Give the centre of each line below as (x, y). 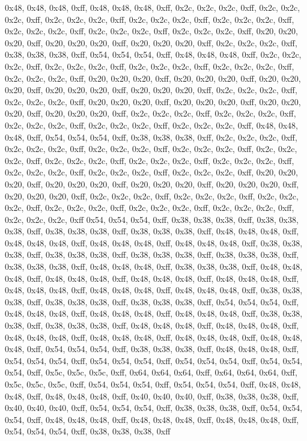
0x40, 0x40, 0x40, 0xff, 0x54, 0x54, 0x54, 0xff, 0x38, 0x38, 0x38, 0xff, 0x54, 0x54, (154, 408)
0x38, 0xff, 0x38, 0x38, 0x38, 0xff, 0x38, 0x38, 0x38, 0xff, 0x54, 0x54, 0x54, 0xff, (152, 301)
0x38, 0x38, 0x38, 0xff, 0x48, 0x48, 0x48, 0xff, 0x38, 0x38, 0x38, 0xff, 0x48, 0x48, (154, 266)
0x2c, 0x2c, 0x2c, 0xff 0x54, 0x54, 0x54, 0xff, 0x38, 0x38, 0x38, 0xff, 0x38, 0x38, (152, 219)
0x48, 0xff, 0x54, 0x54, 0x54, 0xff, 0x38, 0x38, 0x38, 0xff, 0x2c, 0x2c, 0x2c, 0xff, (151, 137)
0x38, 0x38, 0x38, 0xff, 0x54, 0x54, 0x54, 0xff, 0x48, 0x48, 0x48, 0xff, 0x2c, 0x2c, (153, 54)
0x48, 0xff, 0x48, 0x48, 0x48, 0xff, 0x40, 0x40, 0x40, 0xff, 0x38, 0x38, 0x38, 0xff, (152, 396)
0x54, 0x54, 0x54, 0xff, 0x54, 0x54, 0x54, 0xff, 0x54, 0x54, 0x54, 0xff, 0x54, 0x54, (154, 360)
